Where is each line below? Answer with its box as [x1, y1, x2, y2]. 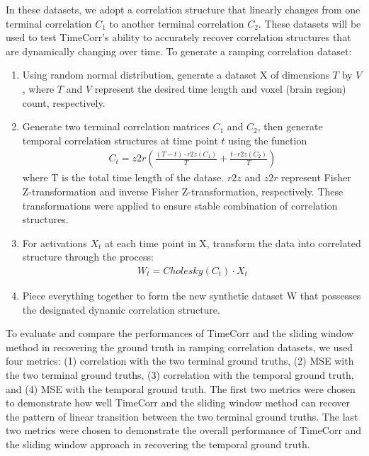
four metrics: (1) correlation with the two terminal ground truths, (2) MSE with [6, 353, 354, 368]
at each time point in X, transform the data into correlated [104, 235, 361, 250]
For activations [22, 235, 87, 250]
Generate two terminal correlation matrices [22, 119, 210, 134]
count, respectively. [22, 95, 106, 110]
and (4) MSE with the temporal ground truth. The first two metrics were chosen [6, 381, 356, 396]
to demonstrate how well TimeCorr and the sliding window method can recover [6, 395, 351, 410]
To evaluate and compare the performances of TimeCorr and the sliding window [6, 326, 354, 341]
